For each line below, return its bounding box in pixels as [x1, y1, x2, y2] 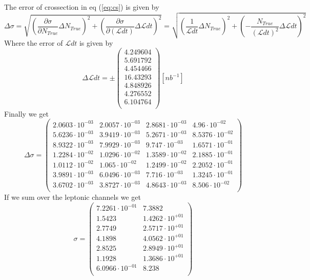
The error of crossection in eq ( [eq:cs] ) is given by [4, 2, 159, 12]
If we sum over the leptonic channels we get [4, 192, 141, 202]
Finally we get [4, 108, 49, 119]
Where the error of [4, 37, 63, 48]
